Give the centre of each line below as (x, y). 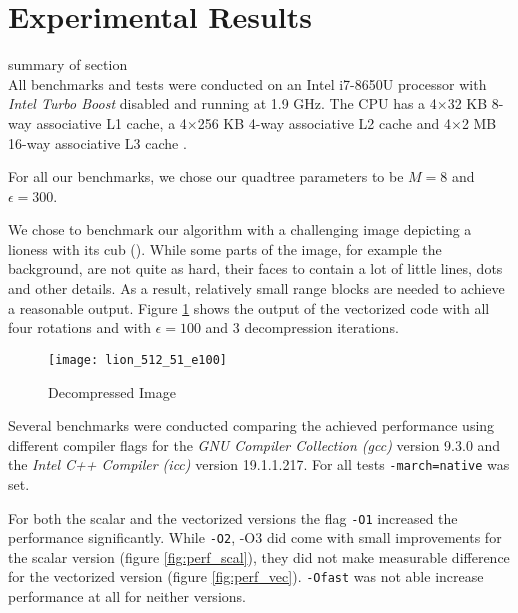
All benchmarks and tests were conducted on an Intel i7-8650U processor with (247, 83)
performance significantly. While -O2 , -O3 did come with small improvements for (255, 537)
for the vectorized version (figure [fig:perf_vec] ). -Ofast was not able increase (246, 576)
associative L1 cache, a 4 (111, 122)
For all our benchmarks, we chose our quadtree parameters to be (206, 176)
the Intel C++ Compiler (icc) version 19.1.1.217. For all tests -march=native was (259, 464)
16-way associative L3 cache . (97, 142)
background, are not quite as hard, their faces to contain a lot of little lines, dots (255, 268)
